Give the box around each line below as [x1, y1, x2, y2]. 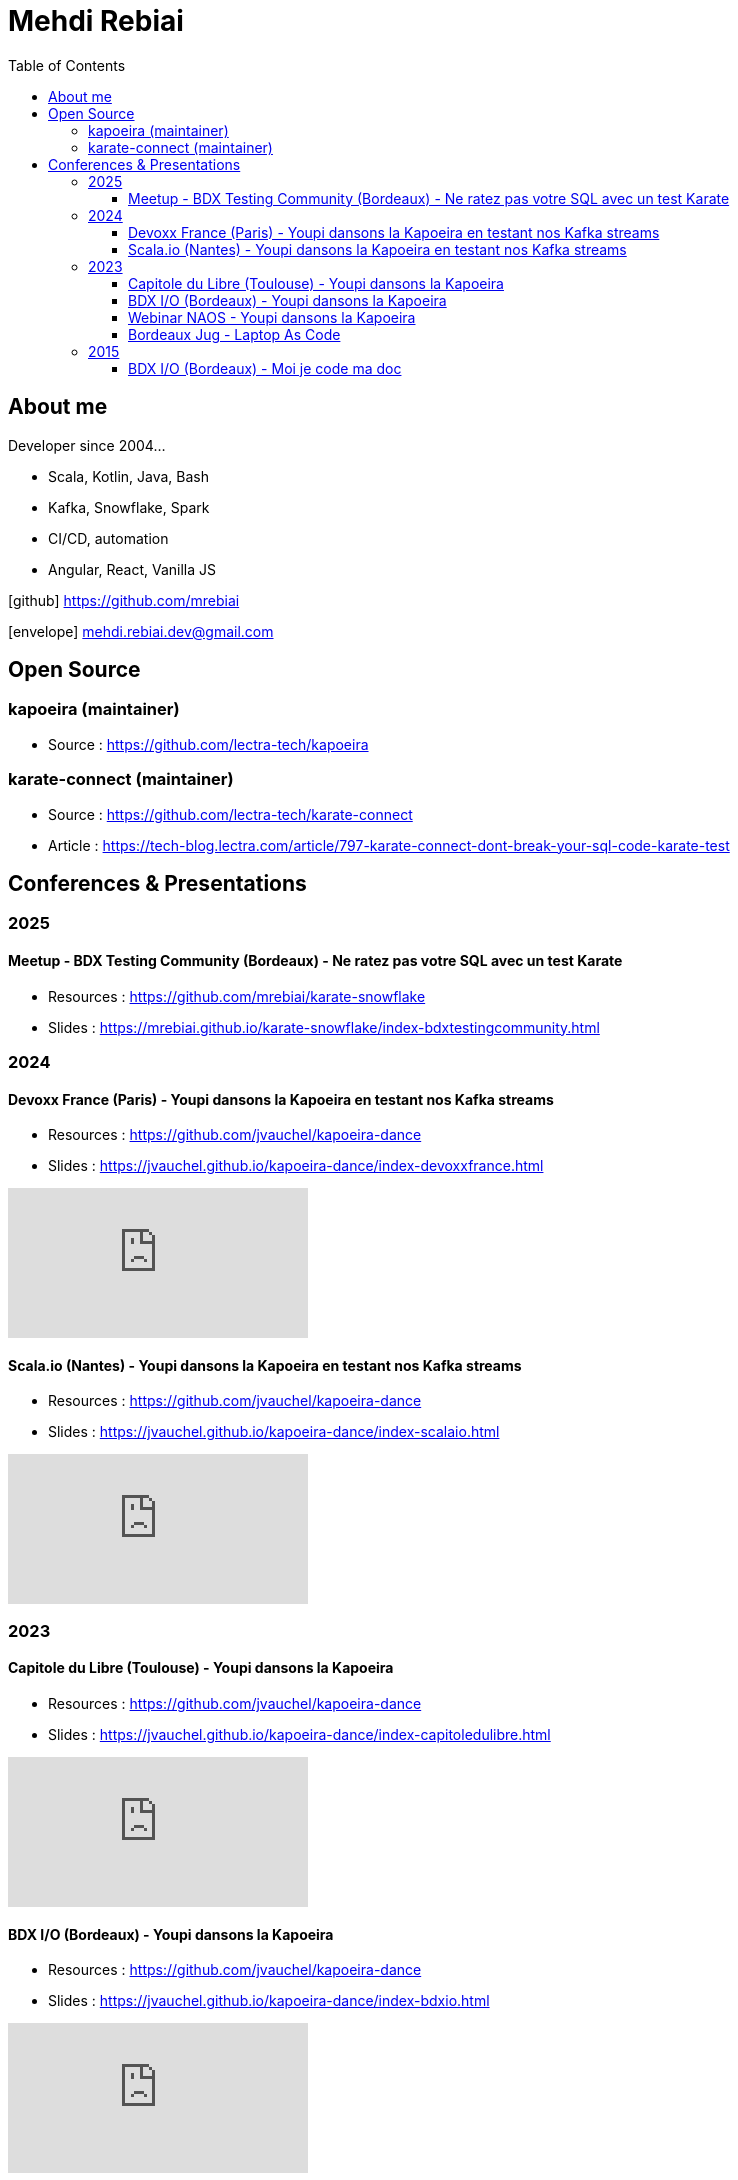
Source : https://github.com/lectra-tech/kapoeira [48, 735, 369, 753]
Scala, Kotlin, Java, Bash [48, 467, 210, 485]
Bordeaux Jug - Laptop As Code [128, 325, 341, 343]
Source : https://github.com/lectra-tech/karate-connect [48, 805, 413, 823]
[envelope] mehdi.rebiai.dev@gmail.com [8, 622, 274, 640]
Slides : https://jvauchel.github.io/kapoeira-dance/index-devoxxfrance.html [48, 1157, 544, 1175]
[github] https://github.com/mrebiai [8, 591, 240, 609]
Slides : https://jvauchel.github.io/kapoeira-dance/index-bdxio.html [48, 1992, 490, 2010]
